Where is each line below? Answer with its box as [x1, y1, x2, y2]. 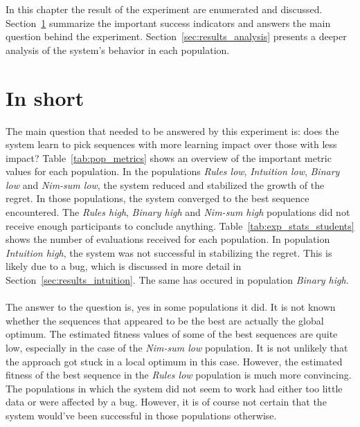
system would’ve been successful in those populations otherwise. [6, 408, 277, 422]
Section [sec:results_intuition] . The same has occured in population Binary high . [6, 273, 349, 287]
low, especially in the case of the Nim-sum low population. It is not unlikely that [6, 340, 348, 354]
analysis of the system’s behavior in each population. [6, 42, 230, 57]
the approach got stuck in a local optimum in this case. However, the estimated [6, 354, 343, 368]
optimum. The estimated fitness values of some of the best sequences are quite [6, 327, 338, 341]
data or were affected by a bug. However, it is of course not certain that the [6, 394, 327, 409]
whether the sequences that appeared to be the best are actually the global [6, 313, 324, 327]
